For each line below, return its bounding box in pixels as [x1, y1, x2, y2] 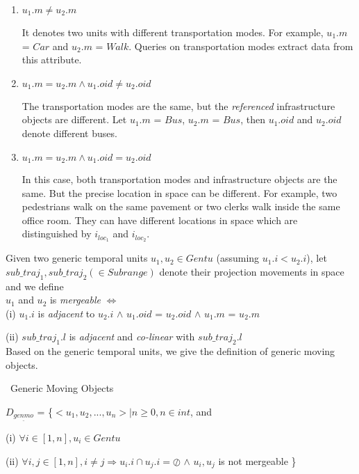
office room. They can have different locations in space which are [22, 212, 298, 227]
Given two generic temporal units [6, 251, 148, 265]
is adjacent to [37, 306, 95, 320]
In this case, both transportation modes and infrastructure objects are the [22, 172, 337, 187]
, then [240, 112, 265, 127]
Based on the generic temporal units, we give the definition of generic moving [6, 344, 335, 358]
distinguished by [22, 226, 92, 241]
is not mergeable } [218, 453, 297, 468]
